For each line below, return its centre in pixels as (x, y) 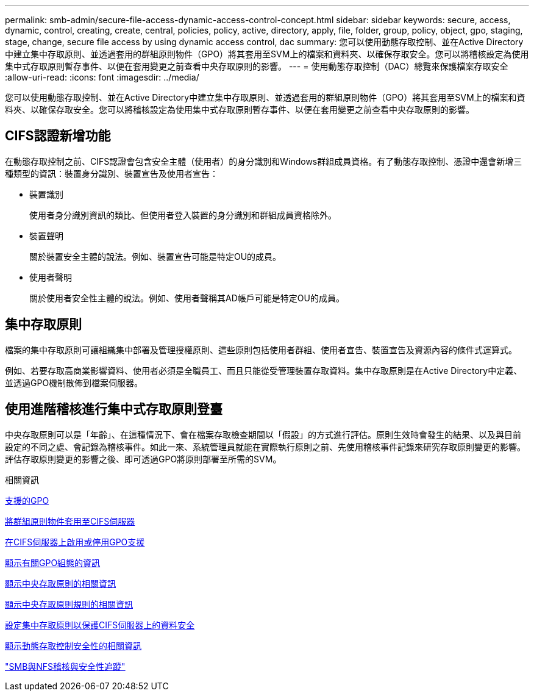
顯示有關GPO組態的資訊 (53, 562)
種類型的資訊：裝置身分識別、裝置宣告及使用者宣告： (112, 173)
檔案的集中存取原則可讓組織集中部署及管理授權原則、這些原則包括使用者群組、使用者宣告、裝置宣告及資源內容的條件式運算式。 (261, 350)
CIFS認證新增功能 (58, 136)
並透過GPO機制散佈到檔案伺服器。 (74, 382)
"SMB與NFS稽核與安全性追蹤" (65, 666)
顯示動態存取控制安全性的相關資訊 (73, 645)
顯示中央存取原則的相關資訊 (60, 583)
